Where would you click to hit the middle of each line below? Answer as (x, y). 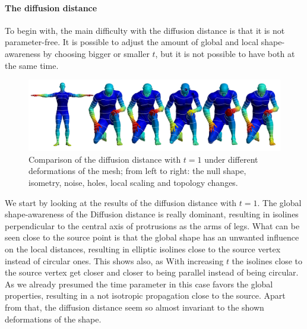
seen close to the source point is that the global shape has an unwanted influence (152, 237)
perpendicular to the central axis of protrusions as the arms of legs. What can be (152, 225)
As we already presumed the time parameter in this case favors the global (139, 284)
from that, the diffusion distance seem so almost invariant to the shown (134, 307)
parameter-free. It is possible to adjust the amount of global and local (132, 42)
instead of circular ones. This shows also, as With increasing (114, 260)
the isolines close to (267, 260)
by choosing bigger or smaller (96, 53)
